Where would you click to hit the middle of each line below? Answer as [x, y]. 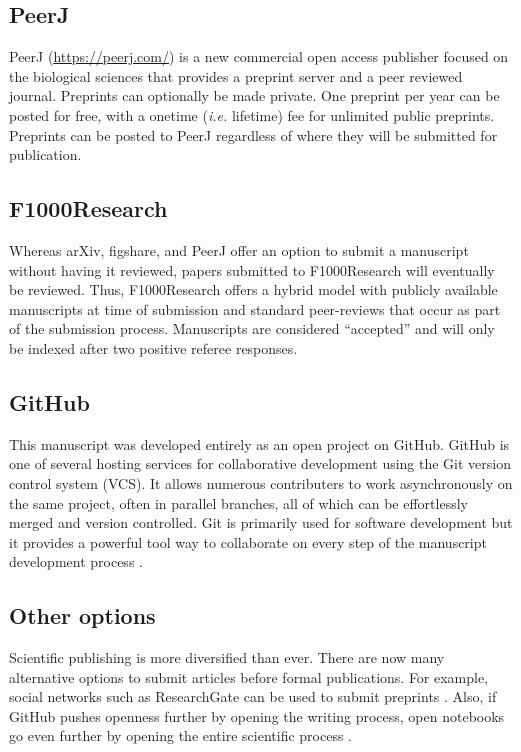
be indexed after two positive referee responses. [153, 347]
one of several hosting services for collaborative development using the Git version [260, 463]
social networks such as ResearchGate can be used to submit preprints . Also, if [253, 696]
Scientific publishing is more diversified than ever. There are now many [227, 657]
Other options [82, 615]
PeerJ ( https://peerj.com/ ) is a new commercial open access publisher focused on [259, 56]
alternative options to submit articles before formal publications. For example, [249, 676]
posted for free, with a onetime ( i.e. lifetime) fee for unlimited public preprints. [252, 114]
